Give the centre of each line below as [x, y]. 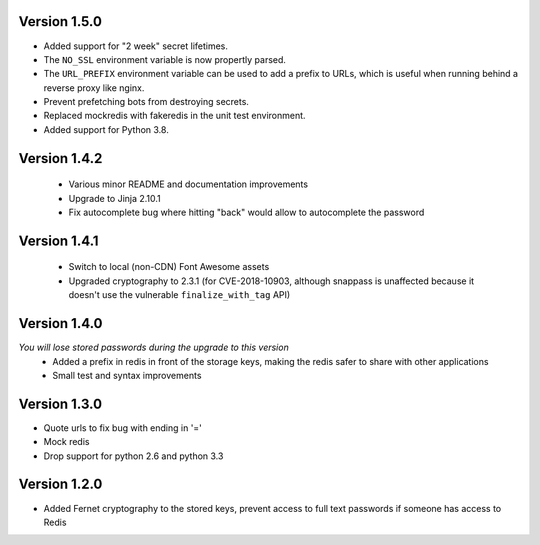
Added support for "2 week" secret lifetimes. [136, 46]
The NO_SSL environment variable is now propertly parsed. [165, 59]
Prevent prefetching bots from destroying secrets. [146, 102]
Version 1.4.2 [60, 158]
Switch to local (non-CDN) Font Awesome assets [169, 267]
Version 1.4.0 [60, 323]
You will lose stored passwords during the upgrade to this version [153, 347]
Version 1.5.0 [60, 21]
